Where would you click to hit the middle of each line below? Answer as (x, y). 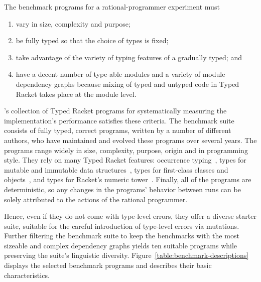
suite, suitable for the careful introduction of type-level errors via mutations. (122, 226)
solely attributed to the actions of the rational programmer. (96, 199)
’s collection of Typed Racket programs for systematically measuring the (115, 111)
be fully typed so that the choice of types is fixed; (92, 40)
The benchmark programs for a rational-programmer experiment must (112, 7)
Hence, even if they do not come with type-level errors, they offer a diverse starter (130, 216)
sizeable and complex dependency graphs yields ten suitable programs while (121, 245)
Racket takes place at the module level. (76, 94)
